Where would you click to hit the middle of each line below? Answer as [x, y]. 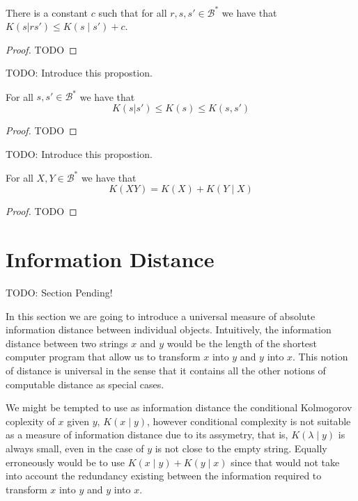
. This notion [320, 357]
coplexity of [30, 421]
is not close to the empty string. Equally [241, 448]
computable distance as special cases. [85, 384]
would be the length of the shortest [242, 343]
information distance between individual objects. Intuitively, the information [169, 329]
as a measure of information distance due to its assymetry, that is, [147, 435]
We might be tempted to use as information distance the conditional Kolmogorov [179, 407]
